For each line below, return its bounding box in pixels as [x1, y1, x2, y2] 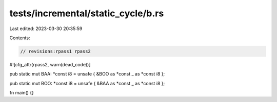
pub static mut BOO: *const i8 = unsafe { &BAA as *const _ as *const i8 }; [9, 80, 165, 86]
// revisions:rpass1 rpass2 [20, 48, 91, 54]
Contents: [9, 35, 30, 41]
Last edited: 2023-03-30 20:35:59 [9, 25, 83, 32]
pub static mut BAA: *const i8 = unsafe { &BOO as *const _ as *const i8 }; [9, 71, 165, 77]
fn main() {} [9, 90, 34, 96]
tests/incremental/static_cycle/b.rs [9, 8, 164, 19]
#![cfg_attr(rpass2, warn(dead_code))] [9, 61, 91, 67]
